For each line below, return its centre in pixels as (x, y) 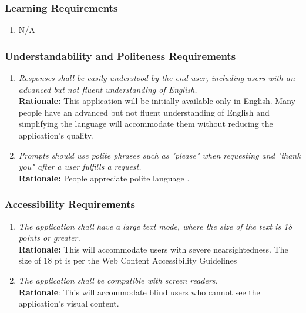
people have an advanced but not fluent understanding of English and (144, 112)
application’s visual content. (69, 303)
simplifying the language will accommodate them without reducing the (146, 124)
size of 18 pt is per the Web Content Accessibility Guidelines (128, 260)
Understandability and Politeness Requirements (120, 55)
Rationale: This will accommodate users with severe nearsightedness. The (153, 249)
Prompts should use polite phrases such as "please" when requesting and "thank (159, 155)
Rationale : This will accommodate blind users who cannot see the (139, 292)
